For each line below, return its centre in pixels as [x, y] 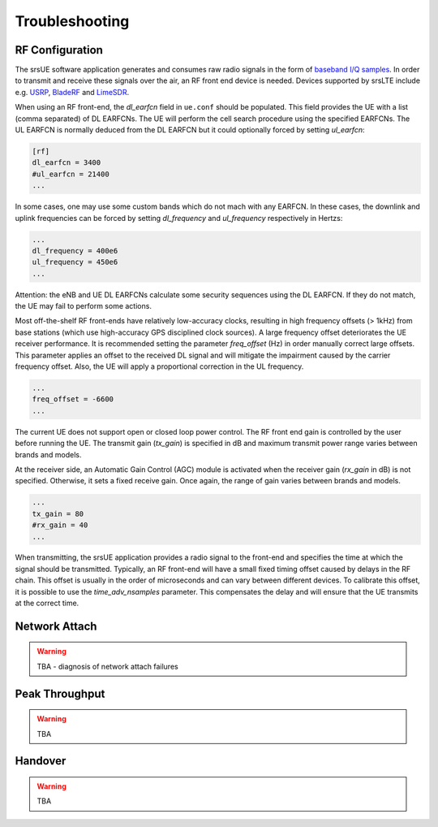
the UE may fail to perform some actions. [83, 306]
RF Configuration [59, 50]
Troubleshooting [72, 21]
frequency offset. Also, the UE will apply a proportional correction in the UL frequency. [159, 366]
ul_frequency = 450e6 [75, 262]
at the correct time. [47, 603]
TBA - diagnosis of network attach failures [107, 666]
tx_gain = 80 [58, 513]
